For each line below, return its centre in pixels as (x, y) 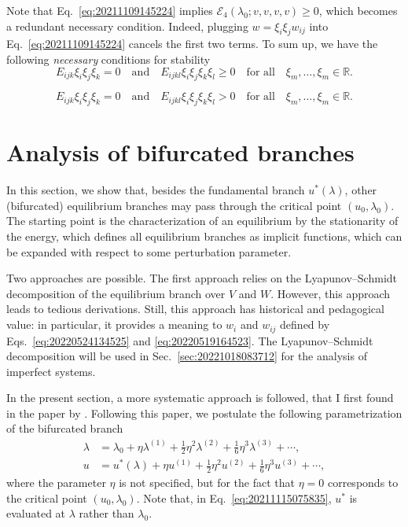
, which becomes (358, 10)
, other (361, 190)
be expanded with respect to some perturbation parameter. (149, 251)
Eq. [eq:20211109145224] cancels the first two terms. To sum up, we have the (192, 44)
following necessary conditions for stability (108, 59)
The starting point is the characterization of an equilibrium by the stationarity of (202, 221)
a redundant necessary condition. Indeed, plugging (127, 26)
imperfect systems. (51, 371)
